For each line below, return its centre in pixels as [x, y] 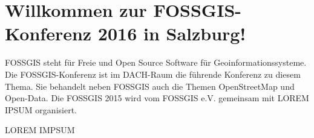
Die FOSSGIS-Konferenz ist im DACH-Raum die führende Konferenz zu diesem [153, 74]
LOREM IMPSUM [40, 130]
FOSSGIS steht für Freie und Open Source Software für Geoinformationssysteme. [156, 62]
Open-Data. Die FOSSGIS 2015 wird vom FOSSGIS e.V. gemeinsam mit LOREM [157, 98]
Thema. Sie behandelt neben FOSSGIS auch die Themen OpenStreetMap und [150, 86]
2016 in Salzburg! [172, 33]
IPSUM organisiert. [41, 109]
